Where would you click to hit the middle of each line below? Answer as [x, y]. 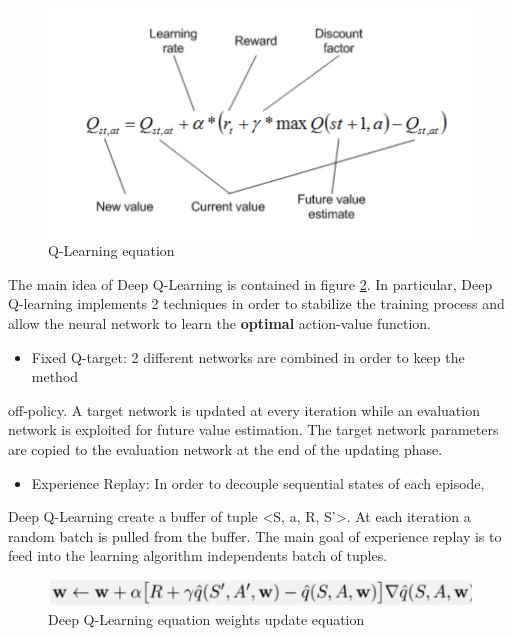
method [55, 376]
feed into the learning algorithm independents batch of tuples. [198, 555]
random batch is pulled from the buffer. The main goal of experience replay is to [255, 535]
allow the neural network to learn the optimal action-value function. [220, 323]
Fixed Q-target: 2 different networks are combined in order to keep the [248, 356]
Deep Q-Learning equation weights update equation [206, 619]
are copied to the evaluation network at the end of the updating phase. [225, 449]
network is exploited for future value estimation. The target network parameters [253, 429]
